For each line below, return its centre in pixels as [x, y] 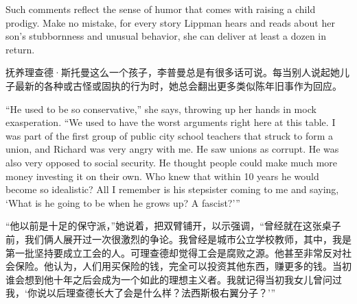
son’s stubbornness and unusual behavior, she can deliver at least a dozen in [166, 36]
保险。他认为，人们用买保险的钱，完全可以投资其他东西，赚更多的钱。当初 [183, 266]
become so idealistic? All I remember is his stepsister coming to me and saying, [172, 189]
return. [20, 49]
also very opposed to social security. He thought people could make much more [171, 162]
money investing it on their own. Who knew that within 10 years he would [162, 176]
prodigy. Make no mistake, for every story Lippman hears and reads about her [170, 22]
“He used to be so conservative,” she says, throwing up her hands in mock [161, 109]
